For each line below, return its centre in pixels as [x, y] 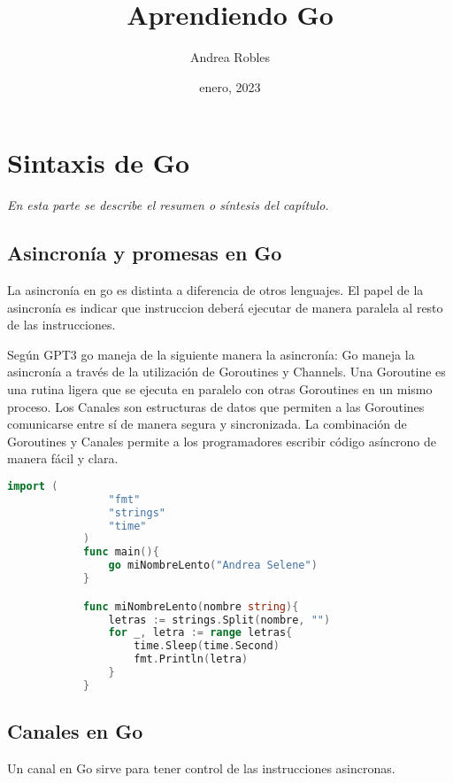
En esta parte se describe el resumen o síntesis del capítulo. [168, 205]
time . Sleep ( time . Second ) [207, 646]
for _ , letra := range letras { [200, 633]
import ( [33, 486]
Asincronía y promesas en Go [145, 253]
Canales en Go [75, 731]
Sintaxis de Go [99, 163]
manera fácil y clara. [63, 458]
